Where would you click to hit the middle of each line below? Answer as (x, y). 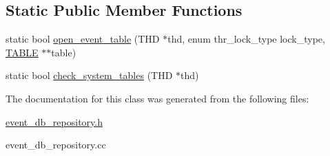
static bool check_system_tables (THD (89, 75)
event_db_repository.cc (56, 145)
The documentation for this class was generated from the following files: (157, 98)
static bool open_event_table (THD (83, 39)
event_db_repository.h (54, 121)
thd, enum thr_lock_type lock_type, (246, 39)
